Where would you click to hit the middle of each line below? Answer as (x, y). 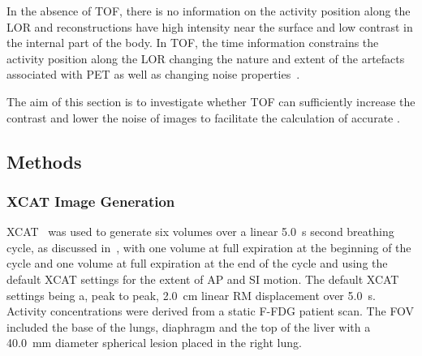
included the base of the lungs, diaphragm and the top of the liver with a (189, 326)
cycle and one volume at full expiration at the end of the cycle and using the (197, 263)
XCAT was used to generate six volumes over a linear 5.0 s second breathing (200, 232)
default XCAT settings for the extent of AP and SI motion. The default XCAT (203, 279)
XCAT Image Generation (91, 201)
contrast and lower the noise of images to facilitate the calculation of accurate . (203, 117)
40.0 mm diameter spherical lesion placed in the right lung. (154, 343)
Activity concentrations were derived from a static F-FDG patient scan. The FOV (211, 311)
